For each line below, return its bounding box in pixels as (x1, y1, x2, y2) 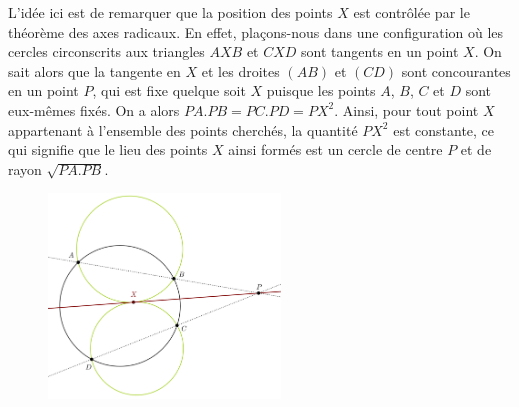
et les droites (201, 60, 280, 81)
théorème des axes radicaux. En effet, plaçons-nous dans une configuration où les (8, 21, 504, 42)
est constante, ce (393, 119, 495, 140)
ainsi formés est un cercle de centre (228, 139, 443, 160)
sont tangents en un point (301, 41, 459, 62)
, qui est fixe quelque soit (92, 80, 246, 101)
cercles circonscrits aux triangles (8, 41, 205, 62)
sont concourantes (401, 60, 511, 81)
